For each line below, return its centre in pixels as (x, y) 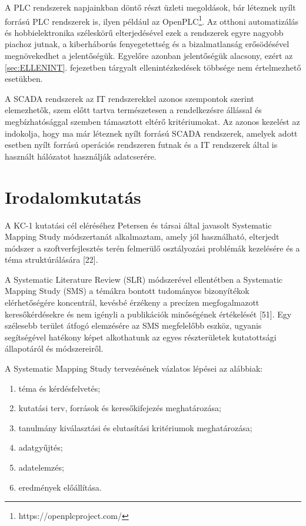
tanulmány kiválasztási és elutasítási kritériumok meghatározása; (135, 427)
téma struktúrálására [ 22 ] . (51, 259)
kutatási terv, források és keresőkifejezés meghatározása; (120, 408)
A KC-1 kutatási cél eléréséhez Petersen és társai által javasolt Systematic (138, 225)
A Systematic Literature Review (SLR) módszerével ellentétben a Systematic (144, 279)
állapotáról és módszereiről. (54, 348)
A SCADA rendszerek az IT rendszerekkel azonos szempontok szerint (129, 98)
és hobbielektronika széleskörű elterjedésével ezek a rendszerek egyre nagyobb (144, 32)
